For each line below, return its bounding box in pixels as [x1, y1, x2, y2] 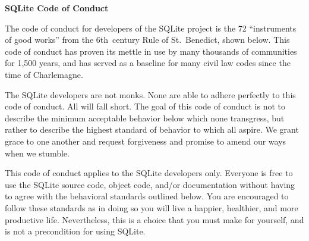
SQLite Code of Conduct [5, 2, 109, 14]
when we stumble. [5, 146, 70, 159]
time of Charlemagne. [5, 68, 83, 80]
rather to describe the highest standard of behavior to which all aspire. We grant [5, 123, 299, 136]
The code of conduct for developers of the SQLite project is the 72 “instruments [5, 21, 297, 34]
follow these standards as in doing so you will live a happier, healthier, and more [5, 201, 298, 214]
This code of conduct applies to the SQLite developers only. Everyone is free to [5, 167, 293, 179]
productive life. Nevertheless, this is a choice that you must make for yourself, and [5, 213, 304, 226]
